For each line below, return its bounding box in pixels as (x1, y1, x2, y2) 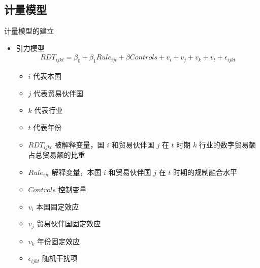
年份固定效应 (37, 235, 80, 246)
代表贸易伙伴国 (34, 87, 84, 98)
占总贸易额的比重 (28, 150, 85, 160)
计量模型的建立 (4, 25, 54, 36)
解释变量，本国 (51, 166, 102, 177)
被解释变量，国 (54, 139, 105, 150)
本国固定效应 (36, 201, 79, 212)
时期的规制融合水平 (173, 166, 238, 177)
